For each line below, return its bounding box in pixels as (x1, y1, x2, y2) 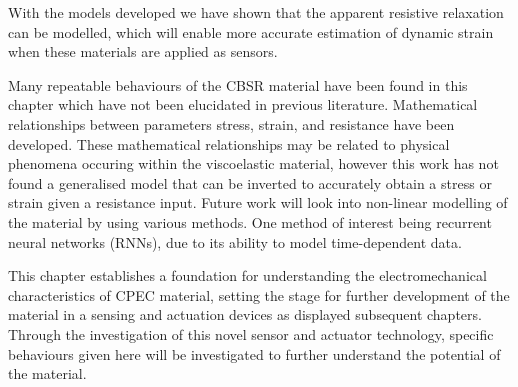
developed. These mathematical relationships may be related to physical (8, 133, 450, 154)
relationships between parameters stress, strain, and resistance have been (8, 113, 455, 134)
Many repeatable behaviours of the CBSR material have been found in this (8, 74, 468, 95)
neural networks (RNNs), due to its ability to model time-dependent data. (8, 231, 462, 252)
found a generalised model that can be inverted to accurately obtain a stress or (8, 172, 492, 193)
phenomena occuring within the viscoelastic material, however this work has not (8, 153, 499, 174)
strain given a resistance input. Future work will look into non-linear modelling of (8, 192, 508, 213)
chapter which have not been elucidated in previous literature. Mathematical (8, 94, 478, 115)
